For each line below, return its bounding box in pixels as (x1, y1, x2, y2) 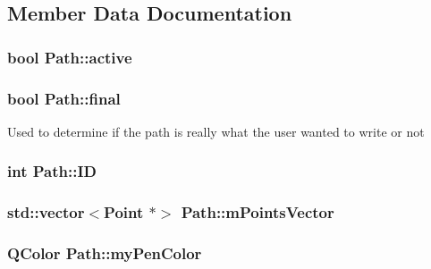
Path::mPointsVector (181, 201, 334, 223)
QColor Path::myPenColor (7, 242, 202, 265)
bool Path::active (7, 46, 132, 68)
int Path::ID (7, 160, 97, 182)
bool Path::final (7, 87, 121, 109)
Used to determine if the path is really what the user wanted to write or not (7, 122, 425, 140)
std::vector (7, 201, 85, 223)
